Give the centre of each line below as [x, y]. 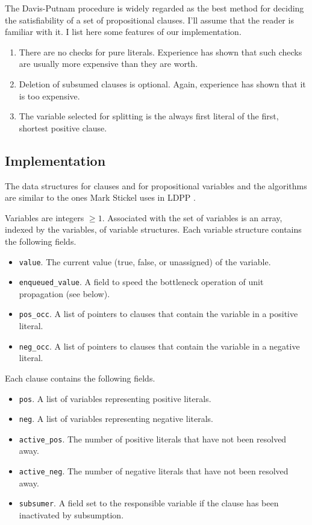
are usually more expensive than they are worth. [108, 64]
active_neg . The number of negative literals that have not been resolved [154, 471]
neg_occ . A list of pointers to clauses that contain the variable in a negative [159, 346]
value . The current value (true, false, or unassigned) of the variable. [145, 261]
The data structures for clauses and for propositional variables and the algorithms [156, 185]
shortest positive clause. [63, 127]
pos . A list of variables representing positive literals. [115, 398]
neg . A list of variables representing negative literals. [116, 419]
